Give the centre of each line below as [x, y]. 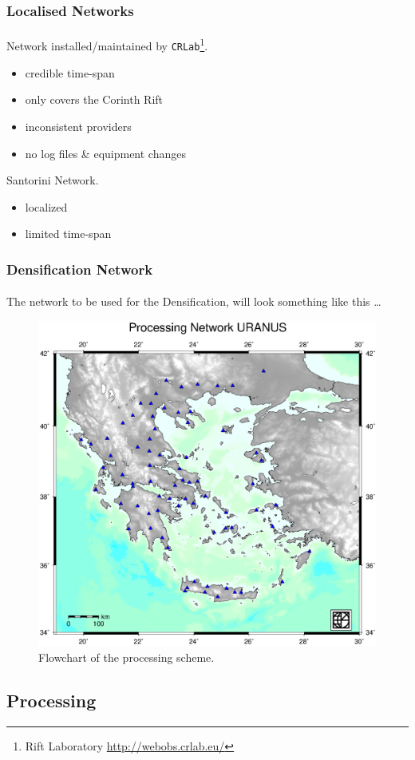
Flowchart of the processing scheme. [126, 657]
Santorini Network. [53, 180]
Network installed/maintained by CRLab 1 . [107, 45]
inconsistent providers [78, 126]
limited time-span [68, 234]
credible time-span [70, 72]
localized [46, 206]
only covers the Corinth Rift [94, 99]
